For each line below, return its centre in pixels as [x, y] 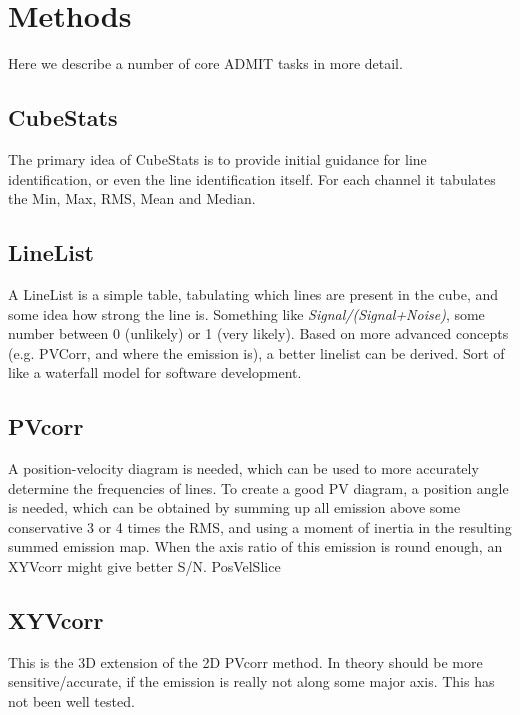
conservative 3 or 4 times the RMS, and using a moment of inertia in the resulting [260, 526]
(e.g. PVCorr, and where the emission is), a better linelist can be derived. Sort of [256, 352]
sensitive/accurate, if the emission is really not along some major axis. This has [251, 681]
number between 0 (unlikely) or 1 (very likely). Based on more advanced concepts [258, 333]
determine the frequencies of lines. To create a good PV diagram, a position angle [258, 487]
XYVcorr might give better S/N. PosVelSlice [144, 566]
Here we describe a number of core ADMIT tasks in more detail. [205, 63]
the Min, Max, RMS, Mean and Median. [132, 198]
